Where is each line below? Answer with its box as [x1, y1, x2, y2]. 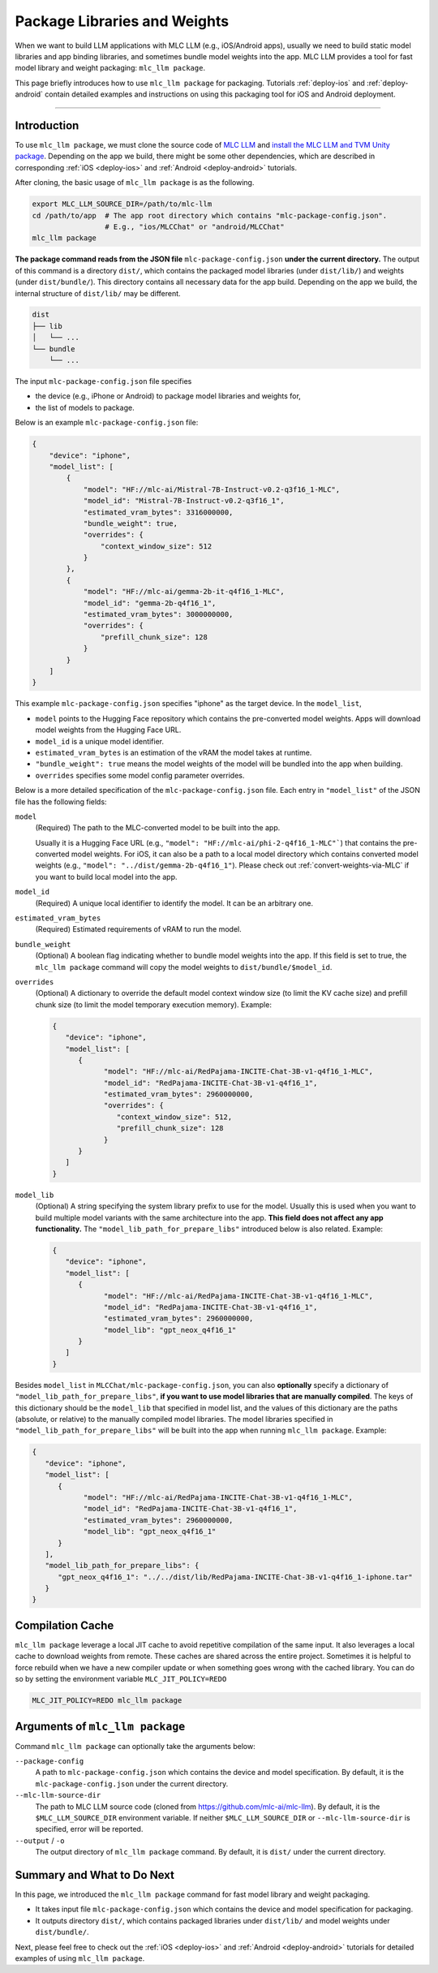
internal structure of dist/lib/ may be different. [15, 288, 182, 298]
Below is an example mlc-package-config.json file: [15, 418, 199, 428]
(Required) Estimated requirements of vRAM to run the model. [35, 924, 243, 934]
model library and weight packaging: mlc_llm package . [15, 63, 206, 73]
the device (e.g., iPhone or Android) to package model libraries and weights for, [35, 391, 302, 401]
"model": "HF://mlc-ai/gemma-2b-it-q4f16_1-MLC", [83, 587, 285, 597]
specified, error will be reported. [35, 1824, 144, 1834]
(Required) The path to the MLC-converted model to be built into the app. [35, 823, 281, 833]
